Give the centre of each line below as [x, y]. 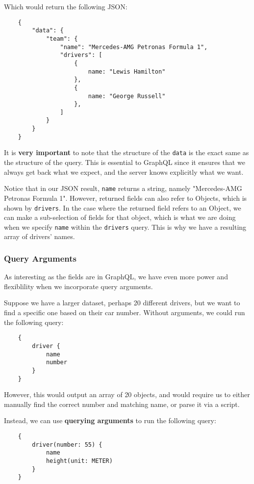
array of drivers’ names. [39, 236]
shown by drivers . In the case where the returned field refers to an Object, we [123, 207]
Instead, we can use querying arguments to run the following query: [110, 420]
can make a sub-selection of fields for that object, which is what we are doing [120, 217]
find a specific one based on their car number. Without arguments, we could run [125, 312]
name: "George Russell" [127, 96]
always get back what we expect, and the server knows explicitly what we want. [124, 172]
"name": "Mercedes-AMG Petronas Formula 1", [134, 47]
